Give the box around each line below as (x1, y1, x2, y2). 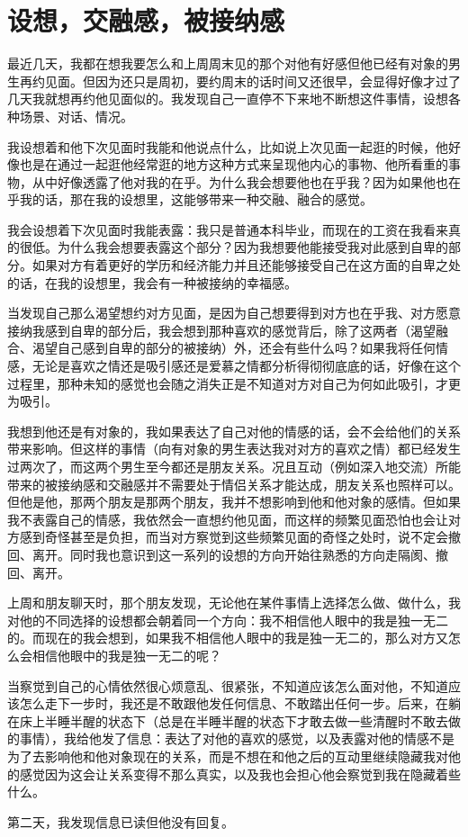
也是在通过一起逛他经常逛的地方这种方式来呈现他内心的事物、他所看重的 (19, 155, 448, 174)
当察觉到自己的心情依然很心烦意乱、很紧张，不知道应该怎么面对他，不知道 (7, 676, 448, 695)
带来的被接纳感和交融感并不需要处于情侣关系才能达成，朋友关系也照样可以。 (7, 474, 461, 493)
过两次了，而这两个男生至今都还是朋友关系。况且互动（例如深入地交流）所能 (7, 457, 461, 475)
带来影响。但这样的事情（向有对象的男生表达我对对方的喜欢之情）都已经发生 (7, 439, 461, 458)
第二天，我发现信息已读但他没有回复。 (7, 812, 234, 831)
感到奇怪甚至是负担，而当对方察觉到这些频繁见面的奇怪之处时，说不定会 (19, 527, 448, 546)
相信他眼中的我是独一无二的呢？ (31, 645, 221, 664)
